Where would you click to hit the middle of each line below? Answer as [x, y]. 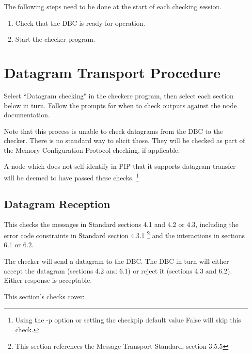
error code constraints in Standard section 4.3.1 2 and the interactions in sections [124, 234]
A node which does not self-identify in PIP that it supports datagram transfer [120, 166]
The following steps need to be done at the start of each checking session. [113, 6]
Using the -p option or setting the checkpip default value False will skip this [128, 320]
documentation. [27, 115]
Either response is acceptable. [48, 280]
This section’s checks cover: [44, 296]
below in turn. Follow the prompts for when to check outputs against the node [120, 105]
